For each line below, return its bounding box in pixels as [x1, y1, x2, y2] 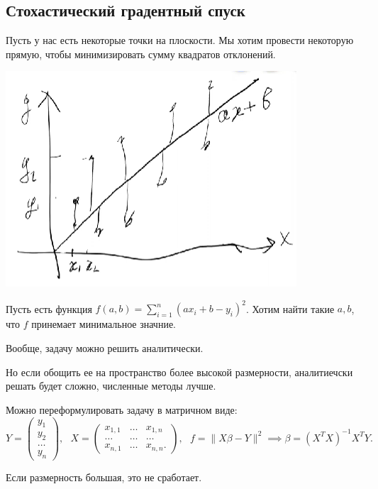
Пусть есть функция [6, 301, 92, 316]
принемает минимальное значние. [31, 317, 176, 331]
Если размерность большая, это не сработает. [6, 470, 202, 485]
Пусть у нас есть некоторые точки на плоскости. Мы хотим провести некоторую [6, 33, 354, 48]
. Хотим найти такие [245, 301, 335, 316]
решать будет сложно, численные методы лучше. [6, 378, 216, 393]
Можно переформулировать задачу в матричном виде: [6, 402, 238, 417]
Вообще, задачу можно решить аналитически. [6, 341, 204, 356]
